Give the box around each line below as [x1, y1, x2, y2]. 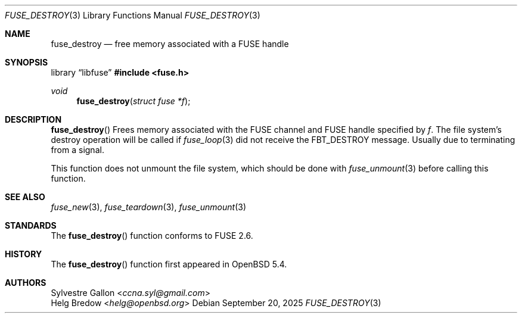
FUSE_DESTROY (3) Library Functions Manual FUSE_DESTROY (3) [5, 10, 260, 20]
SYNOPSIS [5, 57, 48, 67]
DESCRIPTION [5, 114, 62, 124]
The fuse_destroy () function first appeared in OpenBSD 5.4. [51, 259, 287, 269]
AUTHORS [5, 278, 46, 288]
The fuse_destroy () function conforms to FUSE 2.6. [51, 230, 253, 241]
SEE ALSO [5, 192, 45, 202]
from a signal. [51, 145, 104, 155]
